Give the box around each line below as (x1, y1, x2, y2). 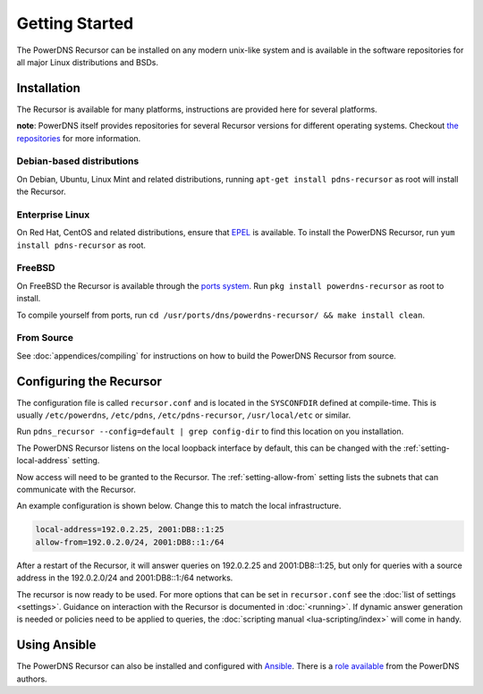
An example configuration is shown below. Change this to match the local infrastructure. (16, 501, 342, 512)
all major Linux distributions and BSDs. (16, 56, 158, 67)
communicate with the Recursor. (16, 484, 136, 495)
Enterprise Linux (16, 208, 90, 221)
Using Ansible (16, 638, 97, 653)
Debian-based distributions (16, 155, 140, 167)
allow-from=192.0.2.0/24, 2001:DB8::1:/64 (35, 537, 225, 547)
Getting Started (16, 13, 134, 33)
